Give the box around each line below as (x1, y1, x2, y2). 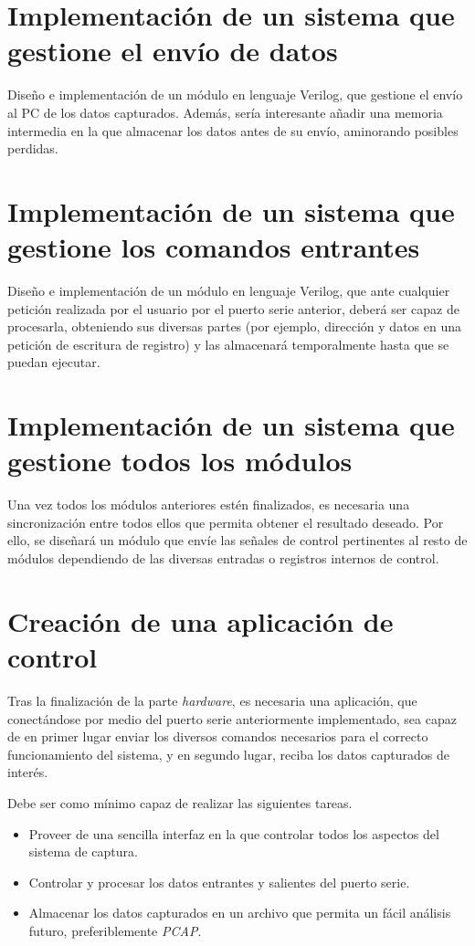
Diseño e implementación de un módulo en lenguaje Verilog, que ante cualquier (7, 281, 450, 300)
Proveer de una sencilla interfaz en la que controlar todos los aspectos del (28, 824, 439, 843)
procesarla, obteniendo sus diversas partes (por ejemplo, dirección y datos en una (7, 317, 461, 336)
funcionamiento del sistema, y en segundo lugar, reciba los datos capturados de (7, 744, 449, 763)
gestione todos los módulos (7, 442, 353, 479)
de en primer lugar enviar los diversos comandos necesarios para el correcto (7, 727, 428, 746)
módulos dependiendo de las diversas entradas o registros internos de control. (7, 549, 439, 568)
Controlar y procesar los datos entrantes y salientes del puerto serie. (28, 872, 410, 891)
